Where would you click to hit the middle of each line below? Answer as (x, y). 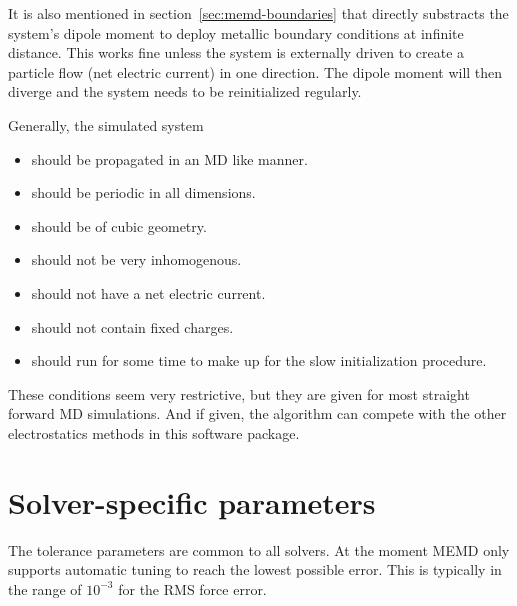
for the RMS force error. (192, 588)
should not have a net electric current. (148, 292)
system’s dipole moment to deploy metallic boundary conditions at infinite (236, 32)
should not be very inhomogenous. (136, 259)
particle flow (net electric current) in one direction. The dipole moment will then (255, 71)
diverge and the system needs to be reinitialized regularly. (185, 91)
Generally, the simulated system (106, 124)
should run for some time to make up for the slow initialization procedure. (259, 360)
